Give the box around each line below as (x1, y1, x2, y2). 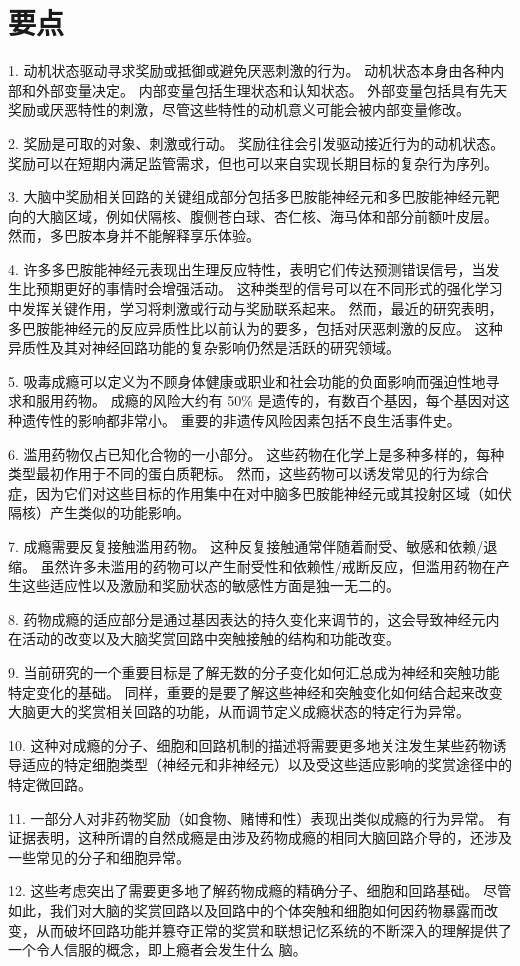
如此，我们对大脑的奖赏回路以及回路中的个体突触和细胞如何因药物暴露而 (8, 899, 484, 920)
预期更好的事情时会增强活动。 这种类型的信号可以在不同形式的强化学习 (35, 278, 503, 299)
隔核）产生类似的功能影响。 (8, 502, 190, 523)
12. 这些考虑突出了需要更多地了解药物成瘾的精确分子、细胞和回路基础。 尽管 (8, 880, 512, 901)
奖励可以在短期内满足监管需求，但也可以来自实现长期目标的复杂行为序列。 (8, 152, 498, 173)
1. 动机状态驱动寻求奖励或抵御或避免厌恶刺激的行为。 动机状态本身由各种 (8, 60, 491, 81)
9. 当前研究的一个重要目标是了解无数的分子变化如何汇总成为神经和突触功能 (8, 661, 500, 682)
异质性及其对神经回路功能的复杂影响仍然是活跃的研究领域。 (8, 337, 400, 358)
